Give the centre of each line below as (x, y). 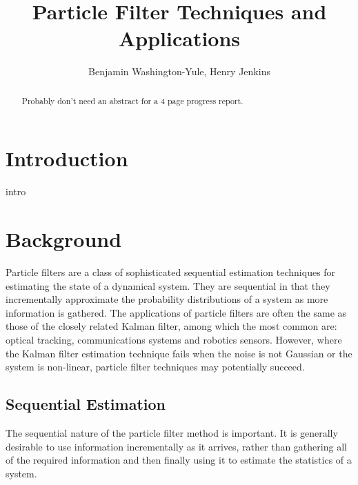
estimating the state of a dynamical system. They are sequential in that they (168, 285)
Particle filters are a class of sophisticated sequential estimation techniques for (171, 272)
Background (64, 239)
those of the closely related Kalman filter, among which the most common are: (171, 326)
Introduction (67, 158)
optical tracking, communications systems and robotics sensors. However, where (174, 339)
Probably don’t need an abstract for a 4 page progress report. (132, 100)
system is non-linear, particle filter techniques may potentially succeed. (155, 367)
